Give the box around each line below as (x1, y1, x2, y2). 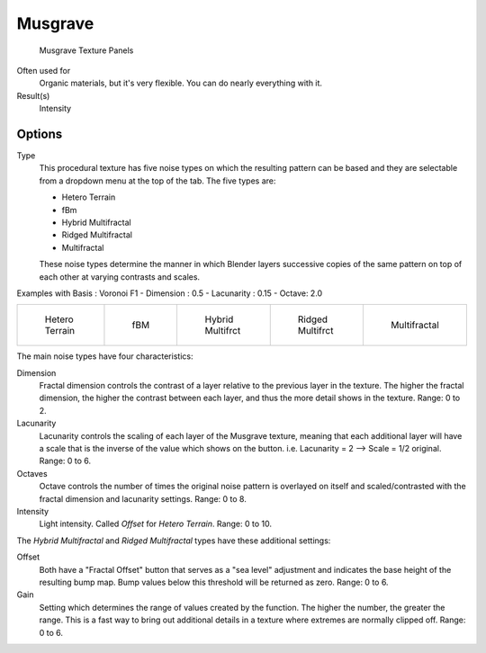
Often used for (16, 65, 71, 76)
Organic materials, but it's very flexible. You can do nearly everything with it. (39, 77, 323, 89)
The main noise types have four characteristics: (16, 351, 193, 362)
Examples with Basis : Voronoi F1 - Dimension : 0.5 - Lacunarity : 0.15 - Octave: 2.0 (16, 288, 323, 299)
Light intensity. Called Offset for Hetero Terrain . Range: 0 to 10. (39, 518, 272, 530)
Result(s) (16, 90, 50, 101)
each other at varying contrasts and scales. (39, 271, 201, 282)
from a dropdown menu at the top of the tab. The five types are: (39, 175, 276, 186)
